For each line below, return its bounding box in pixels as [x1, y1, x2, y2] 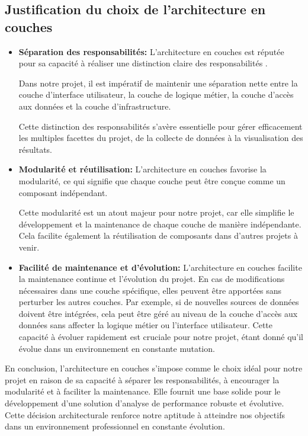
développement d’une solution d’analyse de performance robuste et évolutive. [5, 397, 284, 409]
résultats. [18, 143, 52, 155]
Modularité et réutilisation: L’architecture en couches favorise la [18, 163, 267, 175]
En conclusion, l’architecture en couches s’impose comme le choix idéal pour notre [5, 362, 303, 374]
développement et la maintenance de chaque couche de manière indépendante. [18, 217, 301, 230]
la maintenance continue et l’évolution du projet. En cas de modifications [18, 272, 285, 285]
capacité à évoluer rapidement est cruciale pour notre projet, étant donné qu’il [18, 331, 304, 343]
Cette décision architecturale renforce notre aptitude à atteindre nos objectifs [5, 408, 285, 421]
